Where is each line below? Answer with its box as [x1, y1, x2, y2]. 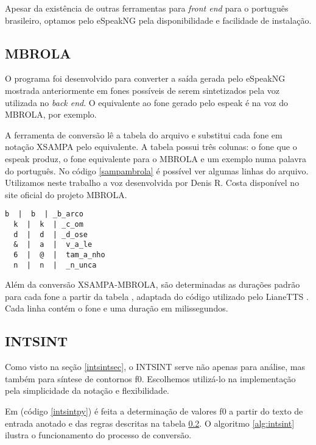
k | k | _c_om [13, 219, 83, 229]
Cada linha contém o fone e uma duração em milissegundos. [5, 302, 228, 315]
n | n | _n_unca [13, 260, 97, 269]
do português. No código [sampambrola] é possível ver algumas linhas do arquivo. [5, 164, 309, 177]
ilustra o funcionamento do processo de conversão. [5, 429, 192, 441]
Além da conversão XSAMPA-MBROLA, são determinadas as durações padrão [5, 278, 300, 291]
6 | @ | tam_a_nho [13, 250, 105, 259]
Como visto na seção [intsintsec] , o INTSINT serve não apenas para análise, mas [5, 360, 305, 373]
